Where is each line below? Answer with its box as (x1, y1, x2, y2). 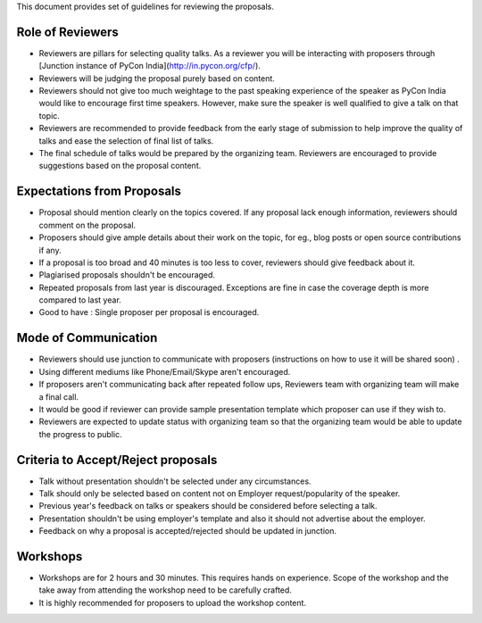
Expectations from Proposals (16, 184, 182, 199)
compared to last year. (38, 295, 122, 305)
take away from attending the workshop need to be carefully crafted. (38, 585, 292, 595)
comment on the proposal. (38, 220, 137, 230)
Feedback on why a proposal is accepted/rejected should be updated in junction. (38, 526, 337, 536)
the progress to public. (38, 428, 122, 439)
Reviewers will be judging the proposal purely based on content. (38, 72, 276, 84)
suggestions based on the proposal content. (38, 161, 202, 171)
